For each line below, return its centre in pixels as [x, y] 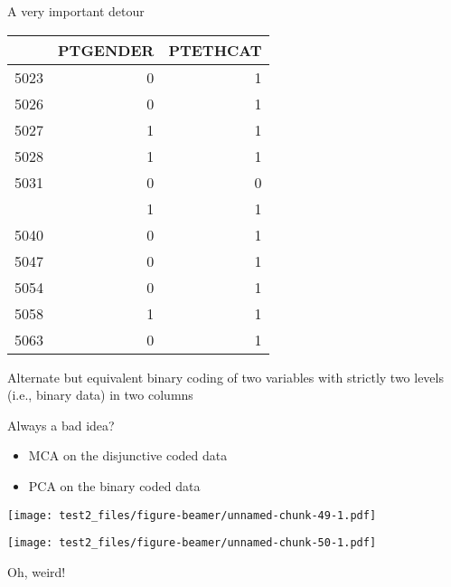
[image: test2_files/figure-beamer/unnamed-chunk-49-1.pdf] [192, 515]
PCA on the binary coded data [114, 485]
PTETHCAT [215, 50]
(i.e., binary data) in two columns [100, 395]
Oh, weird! [37, 571]
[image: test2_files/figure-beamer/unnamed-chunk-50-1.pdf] [192, 543]
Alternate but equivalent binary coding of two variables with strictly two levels [225, 377]
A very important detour [76, 11]
